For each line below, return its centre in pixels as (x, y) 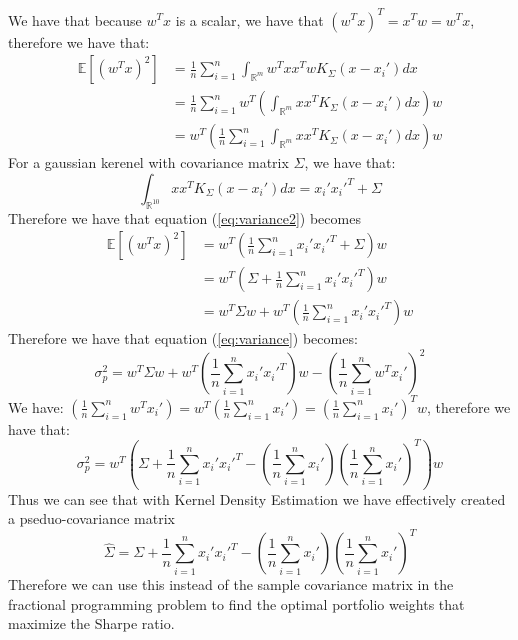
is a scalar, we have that (249, 19)
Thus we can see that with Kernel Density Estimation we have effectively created (257, 498)
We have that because (75, 19)
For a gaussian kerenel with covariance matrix (148, 162)
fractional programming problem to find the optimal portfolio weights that (236, 603)
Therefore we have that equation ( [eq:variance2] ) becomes (184, 217)
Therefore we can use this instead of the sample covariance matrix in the (231, 584)
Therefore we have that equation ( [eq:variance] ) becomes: (183, 338)
